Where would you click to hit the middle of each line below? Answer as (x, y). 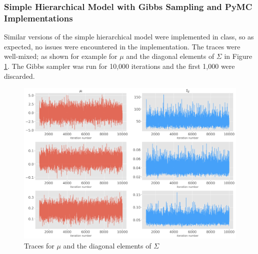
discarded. (19, 76)
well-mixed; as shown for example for (61, 56)
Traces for (39, 245)
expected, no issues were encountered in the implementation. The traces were (122, 46)
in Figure (238, 56)
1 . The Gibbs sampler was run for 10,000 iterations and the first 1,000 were (119, 66)
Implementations (38, 18)
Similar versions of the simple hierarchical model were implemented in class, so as (129, 37)
